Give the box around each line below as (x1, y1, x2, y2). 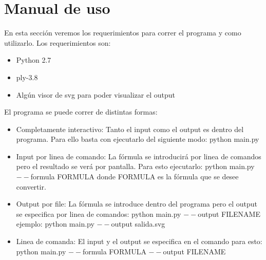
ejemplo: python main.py (16, 218, 94, 229)
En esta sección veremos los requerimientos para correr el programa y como (4, 27, 241, 38)
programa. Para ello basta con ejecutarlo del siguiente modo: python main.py (16, 134, 259, 144)
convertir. (16, 181, 46, 192)
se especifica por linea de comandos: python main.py (16, 208, 181, 219)
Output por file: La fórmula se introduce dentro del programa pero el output (16, 198, 258, 209)
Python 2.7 (16, 54, 51, 65)
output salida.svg (111, 218, 165, 229)
